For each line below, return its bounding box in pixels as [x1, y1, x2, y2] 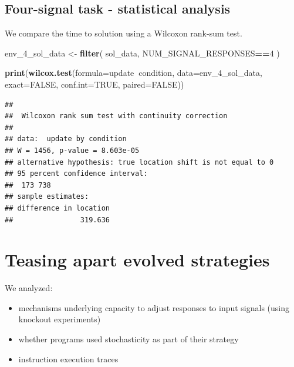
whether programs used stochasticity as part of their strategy [18, 333, 239, 345]
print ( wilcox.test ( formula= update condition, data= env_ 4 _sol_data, [5, 66, 262, 79]
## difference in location [5, 203, 110, 212]
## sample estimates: [5, 192, 89, 201]
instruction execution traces [18, 352, 119, 365]
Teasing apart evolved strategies [5, 248, 270, 272]
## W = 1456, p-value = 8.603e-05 [5, 146, 140, 155]
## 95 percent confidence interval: [5, 169, 148, 178]
